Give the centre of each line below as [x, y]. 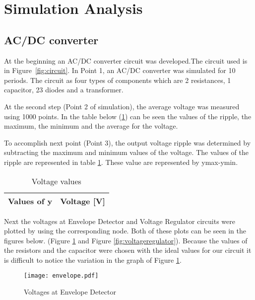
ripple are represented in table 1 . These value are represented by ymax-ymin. [121, 162]
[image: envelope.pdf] [61, 276]
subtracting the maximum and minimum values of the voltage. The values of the [126, 152]
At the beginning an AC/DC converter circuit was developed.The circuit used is [126, 60]
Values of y [30, 201]
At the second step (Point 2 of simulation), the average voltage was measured [122, 106]
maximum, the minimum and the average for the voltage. [91, 126]
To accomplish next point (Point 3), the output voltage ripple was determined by [127, 142]
